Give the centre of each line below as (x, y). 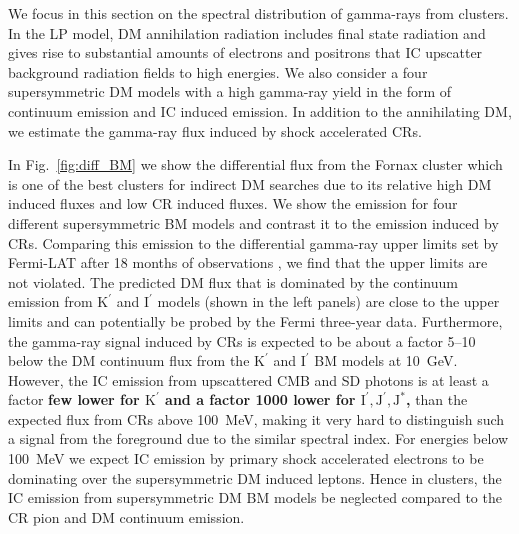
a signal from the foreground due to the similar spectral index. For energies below (258, 438)
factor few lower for (74, 399)
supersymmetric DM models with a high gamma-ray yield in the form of (230, 91)
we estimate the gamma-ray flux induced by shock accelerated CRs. (215, 130)
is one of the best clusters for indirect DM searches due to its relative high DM (250, 183)
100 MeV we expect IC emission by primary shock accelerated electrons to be (246, 458)
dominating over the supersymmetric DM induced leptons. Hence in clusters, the (255, 477)
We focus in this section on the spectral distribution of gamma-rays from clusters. (258, 13)
